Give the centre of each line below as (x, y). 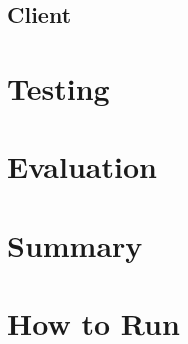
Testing (58, 87)
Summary (75, 244)
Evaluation (82, 166)
